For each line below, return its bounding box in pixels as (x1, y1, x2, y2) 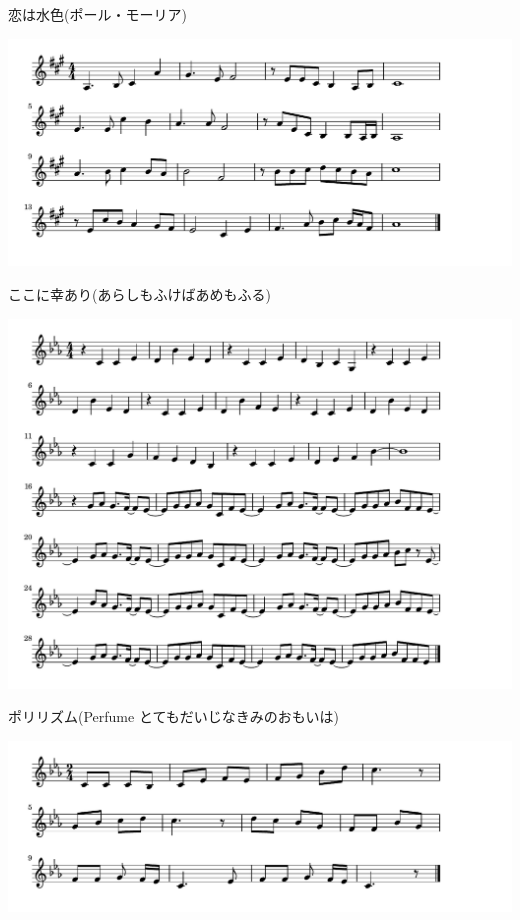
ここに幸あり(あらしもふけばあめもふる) (8, 284, 271, 305)
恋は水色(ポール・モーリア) (8, 4, 187, 24)
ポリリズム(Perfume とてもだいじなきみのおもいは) (8, 706, 339, 727)
